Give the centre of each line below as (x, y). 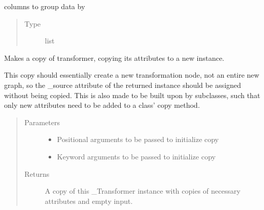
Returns (37, 173)
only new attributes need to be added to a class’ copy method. (102, 105)
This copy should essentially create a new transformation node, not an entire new (132, 75)
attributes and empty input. (89, 201)
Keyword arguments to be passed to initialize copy (136, 156)
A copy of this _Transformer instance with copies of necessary (142, 191)
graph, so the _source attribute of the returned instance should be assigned (123, 85)
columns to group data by (45, 6)
